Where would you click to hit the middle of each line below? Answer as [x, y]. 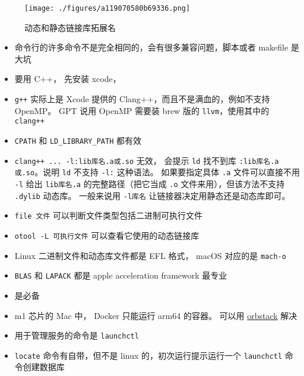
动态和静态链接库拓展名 [70, 27]
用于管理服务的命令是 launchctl [77, 335]
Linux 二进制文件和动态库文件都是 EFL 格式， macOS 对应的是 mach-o [150, 255]
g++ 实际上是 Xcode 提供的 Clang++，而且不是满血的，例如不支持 [142, 99]
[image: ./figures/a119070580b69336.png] [107, 8]
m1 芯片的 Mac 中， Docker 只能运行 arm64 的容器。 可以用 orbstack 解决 [156, 315]
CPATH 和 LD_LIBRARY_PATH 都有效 [78, 140]
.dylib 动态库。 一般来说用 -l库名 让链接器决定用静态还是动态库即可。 [152, 195]
